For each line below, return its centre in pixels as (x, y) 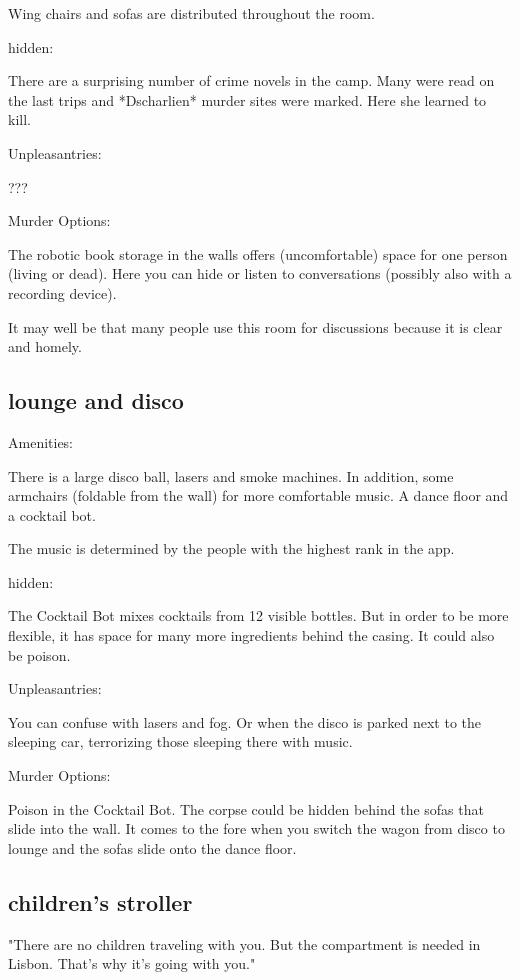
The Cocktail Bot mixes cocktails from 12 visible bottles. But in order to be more (258, 615)
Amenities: (41, 441)
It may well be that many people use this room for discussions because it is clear (255, 326)
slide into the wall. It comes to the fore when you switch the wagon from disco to (256, 828)
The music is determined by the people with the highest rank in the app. (231, 548)
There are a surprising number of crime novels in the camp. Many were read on (251, 80)
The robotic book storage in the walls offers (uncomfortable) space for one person (258, 253)
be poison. (39, 654)
